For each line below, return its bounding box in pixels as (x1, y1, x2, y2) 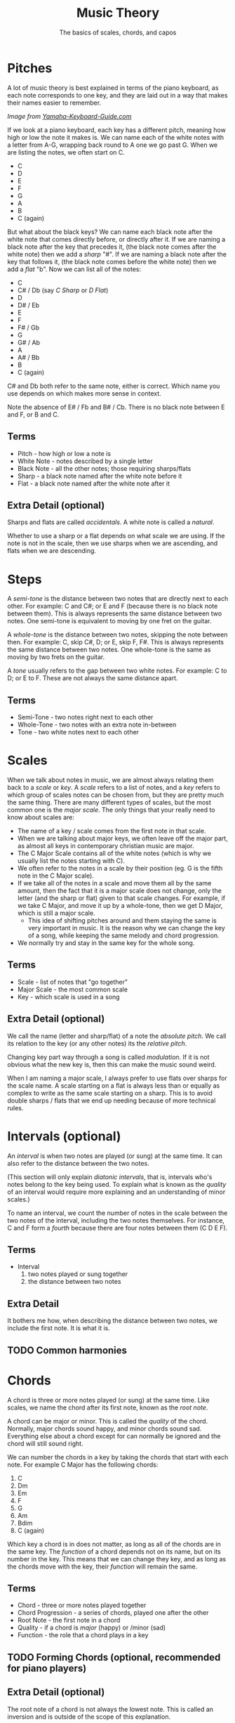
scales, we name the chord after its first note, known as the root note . (7, 1403, 208, 1412)
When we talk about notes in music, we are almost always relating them (7, 776, 214, 784)
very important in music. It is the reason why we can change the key (27, 924, 226, 932)
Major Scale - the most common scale (17, 985, 128, 994)
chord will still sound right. (7, 1439, 83, 1448)
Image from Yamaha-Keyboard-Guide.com (7, 112, 132, 120)
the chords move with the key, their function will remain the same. (7, 1562, 198, 1571)
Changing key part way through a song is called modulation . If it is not (7, 1053, 210, 1061)
